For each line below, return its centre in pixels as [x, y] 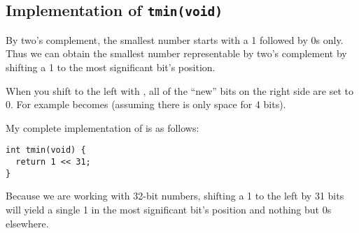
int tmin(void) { [46, 150]
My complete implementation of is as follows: [103, 127]
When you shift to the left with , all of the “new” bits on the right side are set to [179, 90]
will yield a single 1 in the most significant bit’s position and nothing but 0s [169, 209]
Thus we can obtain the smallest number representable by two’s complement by [176, 53]
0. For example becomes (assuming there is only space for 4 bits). [146, 104]
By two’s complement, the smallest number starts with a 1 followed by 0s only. [175, 39]
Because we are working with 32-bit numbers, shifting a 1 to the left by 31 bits [175, 196]
